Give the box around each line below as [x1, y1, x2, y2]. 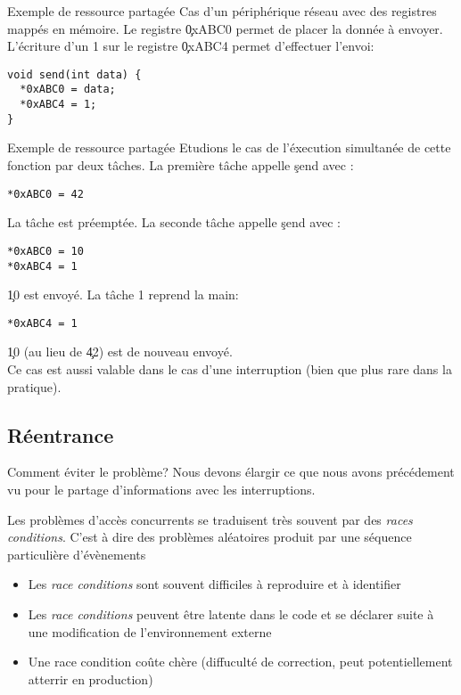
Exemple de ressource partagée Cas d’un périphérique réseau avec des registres [7, 2, 437, 20]
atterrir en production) [28, 669, 153, 688]
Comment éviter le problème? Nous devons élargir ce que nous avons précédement [7, 462, 455, 481]
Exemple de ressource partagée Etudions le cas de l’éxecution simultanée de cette [7, 138, 451, 157]
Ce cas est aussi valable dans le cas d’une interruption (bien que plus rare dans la [7, 360, 452, 378]
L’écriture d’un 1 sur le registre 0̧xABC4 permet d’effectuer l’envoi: [7, 37, 375, 55]
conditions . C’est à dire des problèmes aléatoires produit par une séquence [7, 527, 412, 546]
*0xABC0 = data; [20, 83, 116, 96]
